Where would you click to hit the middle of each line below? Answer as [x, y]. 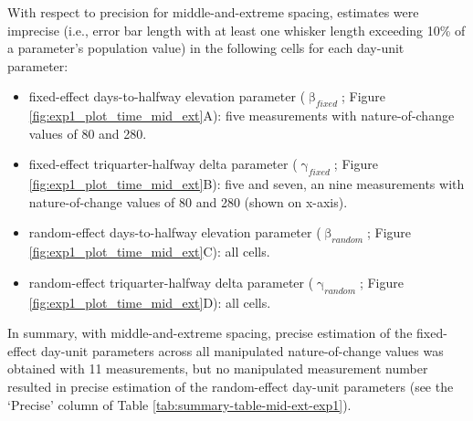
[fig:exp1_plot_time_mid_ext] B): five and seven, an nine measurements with [247, 184]
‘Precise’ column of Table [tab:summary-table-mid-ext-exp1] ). [179, 404]
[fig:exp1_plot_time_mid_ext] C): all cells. [149, 252]
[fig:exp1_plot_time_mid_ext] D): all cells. [150, 302]
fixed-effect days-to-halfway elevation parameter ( [167, 96]
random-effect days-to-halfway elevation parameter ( [175, 232]
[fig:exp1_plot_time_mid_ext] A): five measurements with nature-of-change [242, 116]
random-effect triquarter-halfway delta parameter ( [171, 282]
